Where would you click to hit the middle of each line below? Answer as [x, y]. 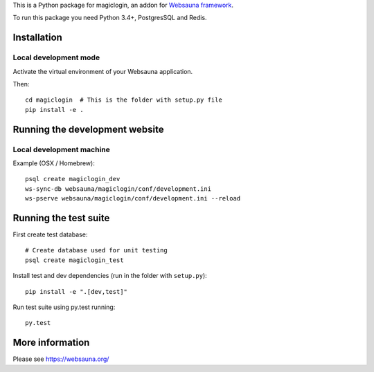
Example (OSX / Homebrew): [54, 163]
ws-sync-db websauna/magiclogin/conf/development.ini [118, 189]
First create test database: [50, 234]
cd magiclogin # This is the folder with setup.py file [124, 100]
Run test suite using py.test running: [64, 307]
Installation [37, 38]
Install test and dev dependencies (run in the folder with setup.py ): [110, 276]
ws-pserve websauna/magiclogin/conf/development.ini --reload [133, 198]
